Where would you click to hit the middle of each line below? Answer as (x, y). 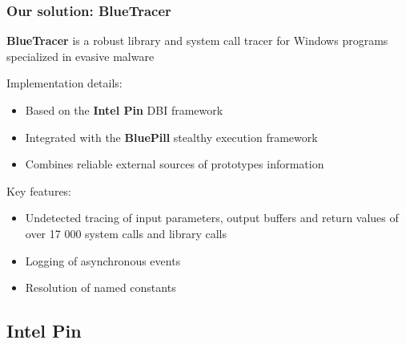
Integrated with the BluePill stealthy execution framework (171, 137)
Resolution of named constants (100, 287)
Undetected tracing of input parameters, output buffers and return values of (212, 218)
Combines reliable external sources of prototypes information (175, 164)
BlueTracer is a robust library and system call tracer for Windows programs (197, 40)
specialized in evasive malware (80, 56)
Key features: (39, 190)
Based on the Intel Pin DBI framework (124, 110)
